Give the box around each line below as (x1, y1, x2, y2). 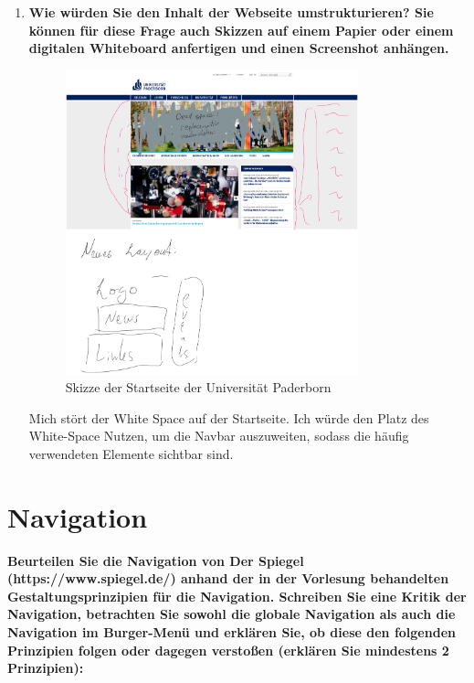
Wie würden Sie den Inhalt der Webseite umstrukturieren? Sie (28, 3, 434, 21)
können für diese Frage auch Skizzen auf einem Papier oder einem (28, 20, 454, 39)
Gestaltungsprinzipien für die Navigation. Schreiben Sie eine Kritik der (7, 586, 467, 605)
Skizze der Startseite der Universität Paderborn (65, 378, 332, 397)
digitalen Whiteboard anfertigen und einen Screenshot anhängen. (28, 38, 449, 58)
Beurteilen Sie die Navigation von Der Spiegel (7, 550, 304, 570)
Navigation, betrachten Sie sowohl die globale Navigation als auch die (7, 604, 456, 624)
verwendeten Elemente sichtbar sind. (28, 443, 234, 463)
